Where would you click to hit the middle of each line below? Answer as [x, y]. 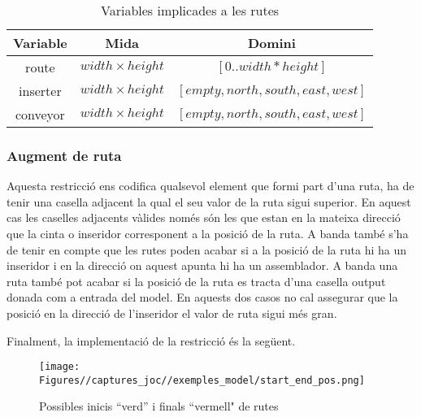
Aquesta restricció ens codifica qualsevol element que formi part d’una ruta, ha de [210, 186]
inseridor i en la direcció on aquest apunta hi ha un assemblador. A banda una [202, 265]
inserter [40, 91]
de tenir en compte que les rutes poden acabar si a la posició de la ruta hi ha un [207, 249]
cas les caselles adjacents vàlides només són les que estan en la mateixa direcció [204, 217]
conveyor [40, 114]
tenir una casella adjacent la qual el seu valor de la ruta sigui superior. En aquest [209, 201]
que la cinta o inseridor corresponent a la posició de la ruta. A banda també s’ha [208, 233]
